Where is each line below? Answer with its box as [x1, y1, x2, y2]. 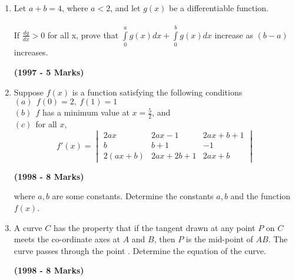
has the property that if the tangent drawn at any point [54, 221, 256, 233]
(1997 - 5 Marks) [14, 65, 84, 78]
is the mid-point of [185, 233, 253, 245]
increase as [214, 28, 253, 41]
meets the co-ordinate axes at [14, 233, 121, 245]
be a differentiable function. [169, 2, 269, 14]
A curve [14, 221, 42, 233]
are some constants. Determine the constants [52, 190, 214, 202]
